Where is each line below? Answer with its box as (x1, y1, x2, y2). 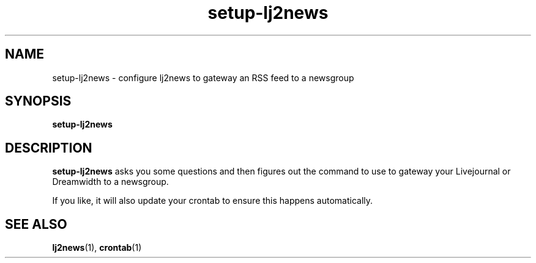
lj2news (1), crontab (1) (52, 242, 142, 253)
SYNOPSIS (5, 93, 72, 109)
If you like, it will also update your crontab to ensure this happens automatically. (52, 195, 373, 206)
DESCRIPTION (5, 140, 92, 156)
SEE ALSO (5, 216, 67, 232)
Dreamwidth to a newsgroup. (52, 176, 169, 187)
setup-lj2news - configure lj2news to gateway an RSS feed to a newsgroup (52, 72, 354, 83)
